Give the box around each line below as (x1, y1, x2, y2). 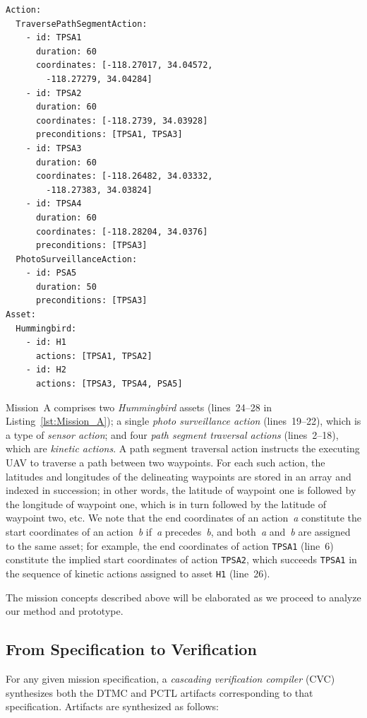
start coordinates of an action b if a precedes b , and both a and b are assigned (6, 524, 351, 538)
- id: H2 (25, 365, 66, 375)
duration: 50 (35, 281, 97, 292)
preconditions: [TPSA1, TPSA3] (35, 129, 183, 140)
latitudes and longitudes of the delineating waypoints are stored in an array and (6, 469, 351, 483)
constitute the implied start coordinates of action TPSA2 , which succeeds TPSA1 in (6, 552, 357, 567)
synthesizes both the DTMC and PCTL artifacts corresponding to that (6, 685, 313, 700)
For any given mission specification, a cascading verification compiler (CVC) (6, 671, 335, 685)
